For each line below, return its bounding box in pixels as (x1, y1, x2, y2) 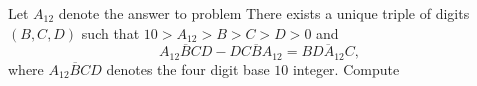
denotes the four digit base (106, 58, 270, 79)
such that (81, 22, 140, 43)
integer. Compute (292, 58, 400, 79)
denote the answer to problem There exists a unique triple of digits (58, 3, 470, 23)
